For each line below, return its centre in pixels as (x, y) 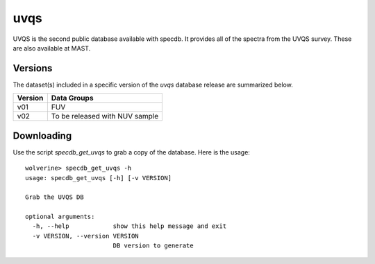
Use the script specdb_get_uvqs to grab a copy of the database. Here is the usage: (131, 152)
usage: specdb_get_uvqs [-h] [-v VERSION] (99, 178)
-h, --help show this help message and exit (130, 226)
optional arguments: (60, 217)
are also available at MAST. (52, 48)
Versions (33, 68)
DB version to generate (153, 246)
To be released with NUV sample (105, 116)
